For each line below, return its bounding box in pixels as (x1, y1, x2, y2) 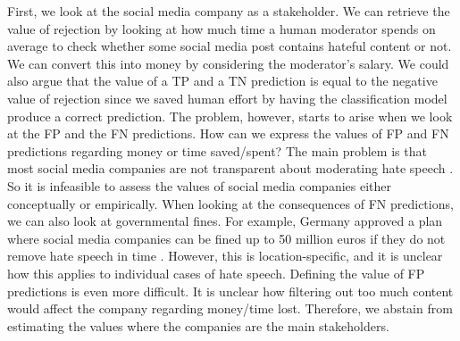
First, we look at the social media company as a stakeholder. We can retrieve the (7, 2, 450, 20)
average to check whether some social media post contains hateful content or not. (7, 37, 452, 55)
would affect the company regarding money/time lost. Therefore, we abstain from (7, 299, 453, 318)
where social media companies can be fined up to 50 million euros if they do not (7, 229, 446, 247)
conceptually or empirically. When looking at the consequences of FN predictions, (7, 194, 454, 212)
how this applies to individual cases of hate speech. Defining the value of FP (7, 263, 425, 282)
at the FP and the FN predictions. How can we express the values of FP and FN (7, 124, 449, 143)
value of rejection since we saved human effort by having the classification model (7, 88, 447, 107)
